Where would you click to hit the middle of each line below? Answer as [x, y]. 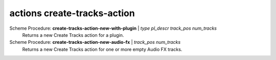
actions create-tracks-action [72, 13]
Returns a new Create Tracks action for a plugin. [73, 35]
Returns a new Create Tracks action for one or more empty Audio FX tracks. [102, 49]
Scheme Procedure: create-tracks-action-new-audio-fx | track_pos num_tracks [95, 42]
